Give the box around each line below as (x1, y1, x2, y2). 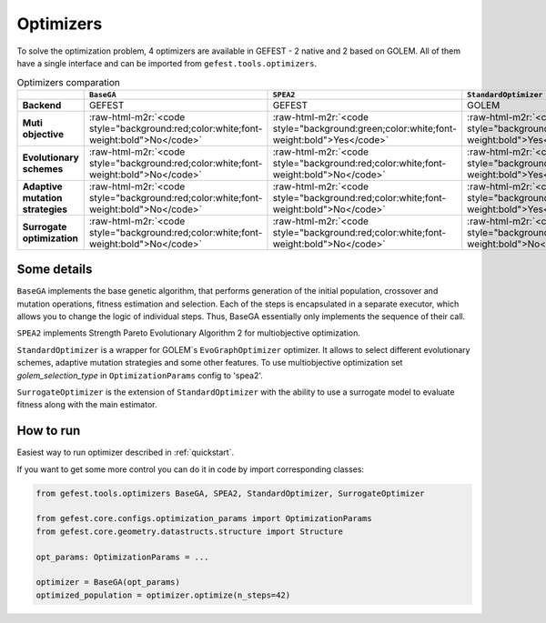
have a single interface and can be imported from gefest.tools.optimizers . (16, 57, 318, 68)
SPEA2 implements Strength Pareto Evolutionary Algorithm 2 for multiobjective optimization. (16, 327, 361, 338)
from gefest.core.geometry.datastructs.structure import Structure (35, 526, 344, 537)
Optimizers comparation (16, 75, 120, 88)
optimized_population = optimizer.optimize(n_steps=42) (35, 589, 291, 600)
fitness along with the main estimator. (16, 399, 157, 410)
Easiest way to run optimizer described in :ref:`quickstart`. (16, 447, 235, 458)
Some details (16, 262, 93, 277)
